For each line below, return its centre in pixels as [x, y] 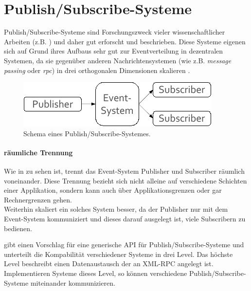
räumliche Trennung [38, 152]
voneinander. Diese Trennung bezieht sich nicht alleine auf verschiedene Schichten [125, 180]
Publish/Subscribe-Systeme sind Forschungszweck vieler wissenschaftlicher [115, 32]
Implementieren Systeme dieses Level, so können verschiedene [96, 273]
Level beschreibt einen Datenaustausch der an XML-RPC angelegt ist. [109, 264]
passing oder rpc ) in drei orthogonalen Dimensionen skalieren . [97, 70]
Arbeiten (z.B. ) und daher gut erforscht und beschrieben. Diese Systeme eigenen [125, 41]
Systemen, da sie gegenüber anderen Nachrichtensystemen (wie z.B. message [118, 60]
